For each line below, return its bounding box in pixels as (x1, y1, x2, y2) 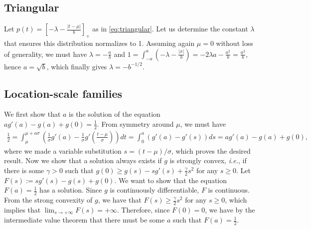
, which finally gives (46, 61, 107, 71)
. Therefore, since (117, 204, 170, 215)
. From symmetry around (97, 118, 174, 129)
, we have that (98, 195, 142, 205)
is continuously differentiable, (110, 185, 199, 195)
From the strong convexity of (4, 195, 93, 205)
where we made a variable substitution (4, 145, 122, 156)
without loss (216, 38, 253, 48)
